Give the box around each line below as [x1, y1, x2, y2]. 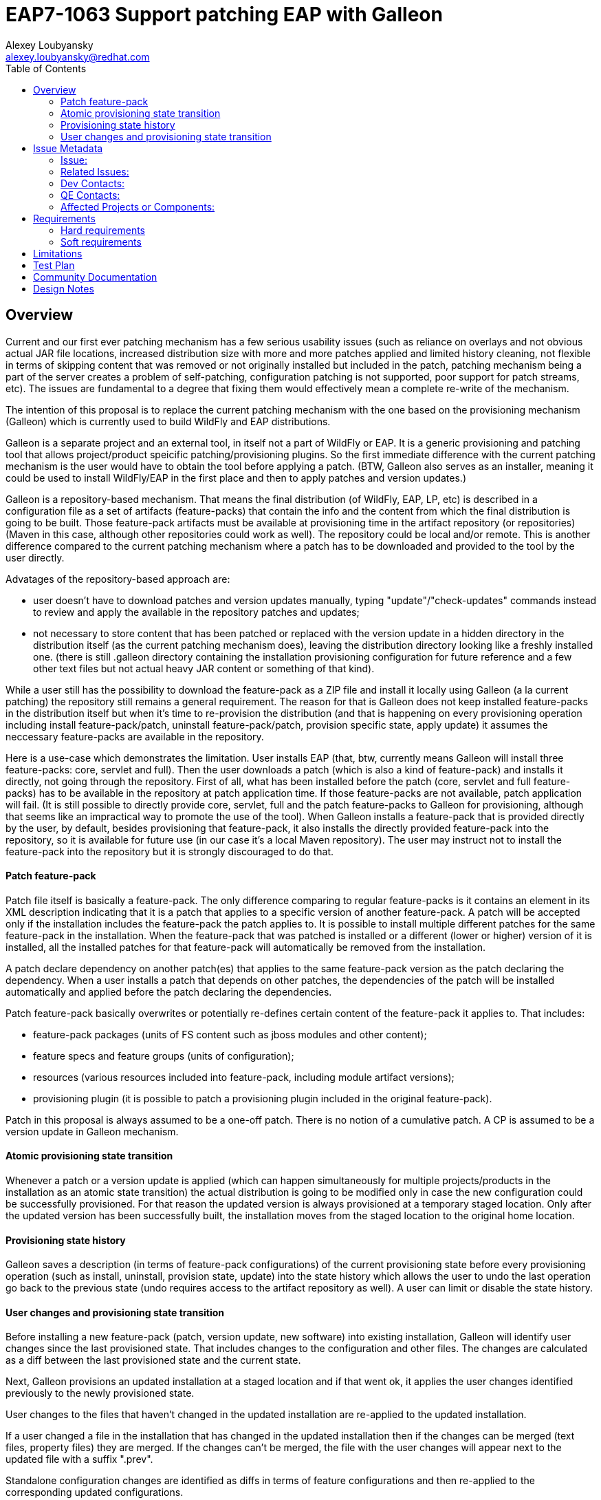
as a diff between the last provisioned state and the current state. [6, 1354, 301, 1367]
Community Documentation [33, 270, 157, 283]
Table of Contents [6, 62, 87, 74]
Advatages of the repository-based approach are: [6, 572, 230, 585]
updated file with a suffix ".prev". [6, 1453, 153, 1466]
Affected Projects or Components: [61, 200, 215, 213]
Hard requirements [61, 224, 145, 236]
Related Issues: [61, 165, 129, 178]
